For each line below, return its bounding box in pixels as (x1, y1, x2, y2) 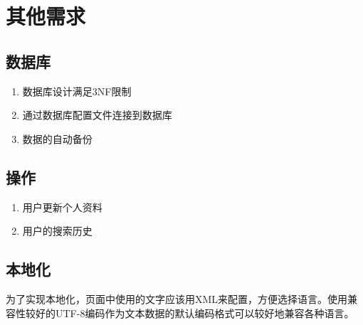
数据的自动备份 (22, 131, 93, 146)
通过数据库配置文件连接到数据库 (22, 107, 172, 122)
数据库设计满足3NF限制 (22, 83, 132, 98)
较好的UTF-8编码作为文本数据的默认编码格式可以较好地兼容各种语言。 (25, 305, 354, 320)
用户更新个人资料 (22, 199, 102, 214)
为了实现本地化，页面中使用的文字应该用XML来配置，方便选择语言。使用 (6, 291, 348, 306)
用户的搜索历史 (22, 223, 93, 238)
